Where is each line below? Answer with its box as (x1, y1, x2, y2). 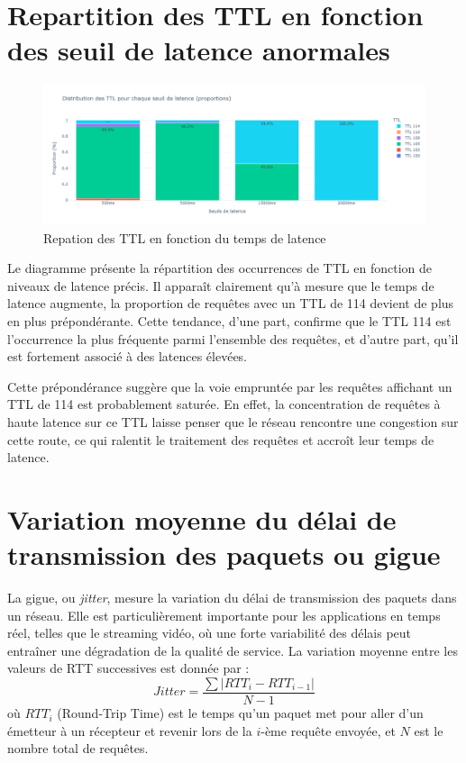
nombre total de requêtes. (7, 739, 149, 758)
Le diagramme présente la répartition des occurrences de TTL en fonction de (7, 259, 432, 277)
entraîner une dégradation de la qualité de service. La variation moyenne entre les (7, 640, 458, 659)
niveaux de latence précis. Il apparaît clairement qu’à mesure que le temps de (7, 276, 434, 295)
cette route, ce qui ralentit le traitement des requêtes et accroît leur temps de (7, 430, 434, 449)
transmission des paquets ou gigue (7, 536, 441, 573)
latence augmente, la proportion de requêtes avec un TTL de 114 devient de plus (7, 294, 454, 313)
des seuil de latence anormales (7, 32, 390, 68)
